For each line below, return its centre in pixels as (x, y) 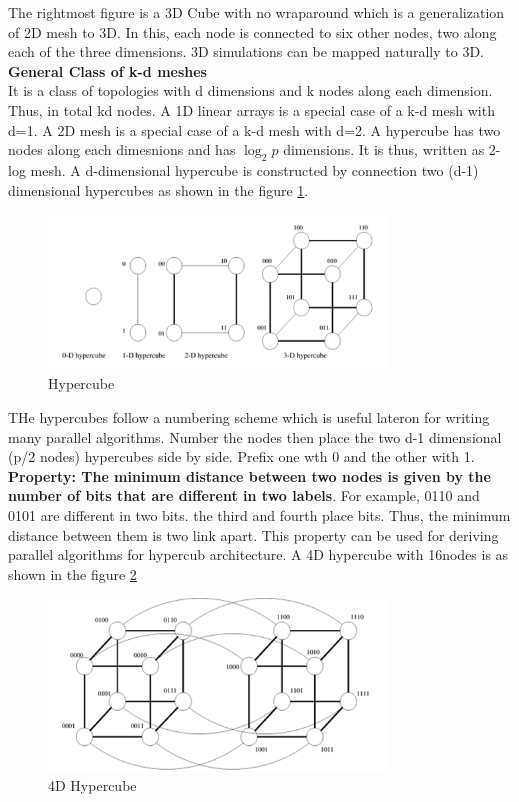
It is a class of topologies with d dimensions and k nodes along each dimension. (250, 90)
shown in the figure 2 (72, 573)
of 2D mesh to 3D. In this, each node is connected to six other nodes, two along (252, 31)
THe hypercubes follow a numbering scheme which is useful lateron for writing (249, 417)
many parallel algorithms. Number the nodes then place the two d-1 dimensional (255, 436)
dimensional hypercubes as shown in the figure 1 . (158, 189)
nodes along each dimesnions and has (122, 149)
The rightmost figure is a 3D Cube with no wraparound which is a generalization (256, 12)
